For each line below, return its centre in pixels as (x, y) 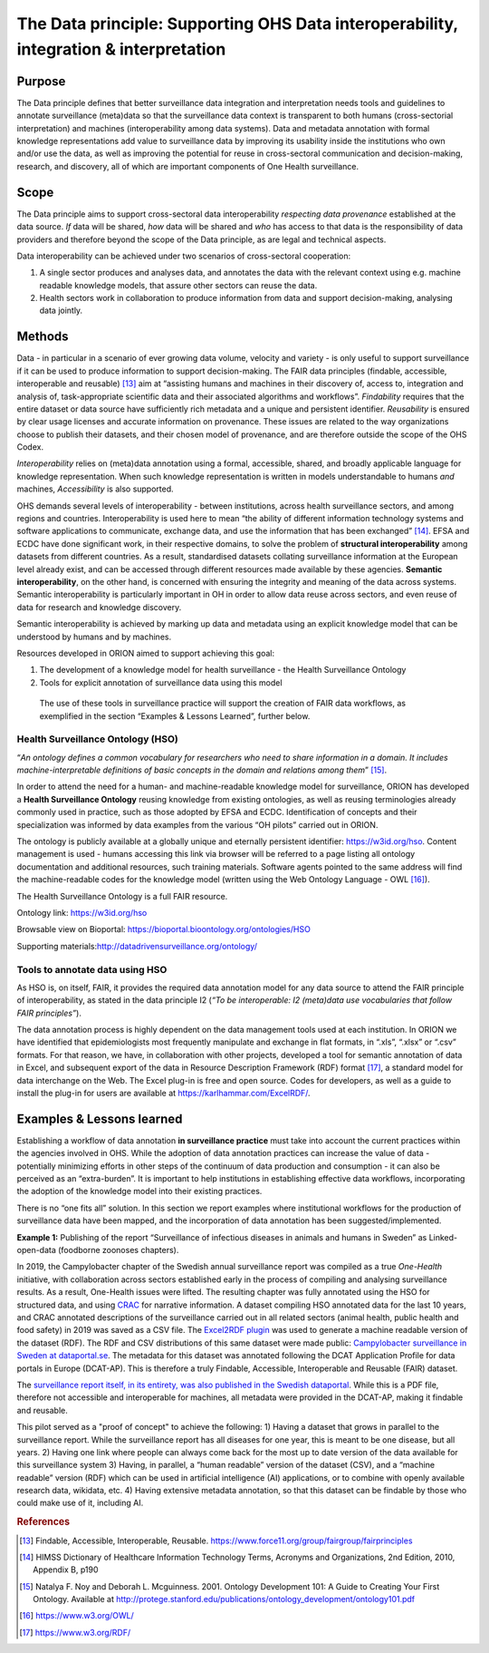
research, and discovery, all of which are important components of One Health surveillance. (188, 166)
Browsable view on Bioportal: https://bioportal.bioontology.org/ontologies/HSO (164, 929)
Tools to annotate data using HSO (92, 969)
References (43, 1522)
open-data (36, 1250)
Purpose (41, 81)
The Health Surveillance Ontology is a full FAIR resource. (122, 896)
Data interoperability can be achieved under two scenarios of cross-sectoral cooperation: (184, 256)
